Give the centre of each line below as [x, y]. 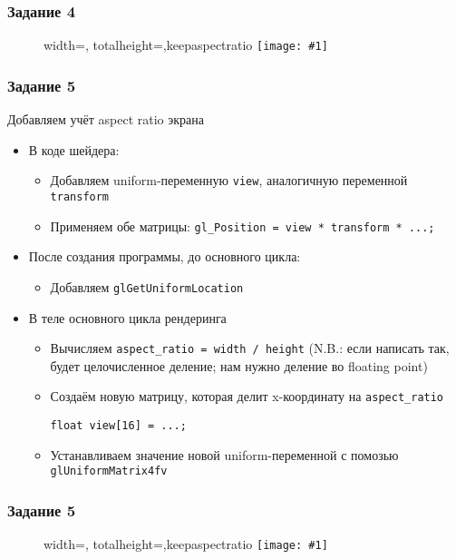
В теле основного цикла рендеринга [127, 317]
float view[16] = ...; [118, 426]
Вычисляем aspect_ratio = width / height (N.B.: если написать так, [250, 348]
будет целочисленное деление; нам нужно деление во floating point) [239, 365]
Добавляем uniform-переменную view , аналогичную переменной [229, 180]
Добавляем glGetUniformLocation [147, 286]
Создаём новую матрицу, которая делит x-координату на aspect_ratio [247, 396]
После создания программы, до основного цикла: [165, 256]
